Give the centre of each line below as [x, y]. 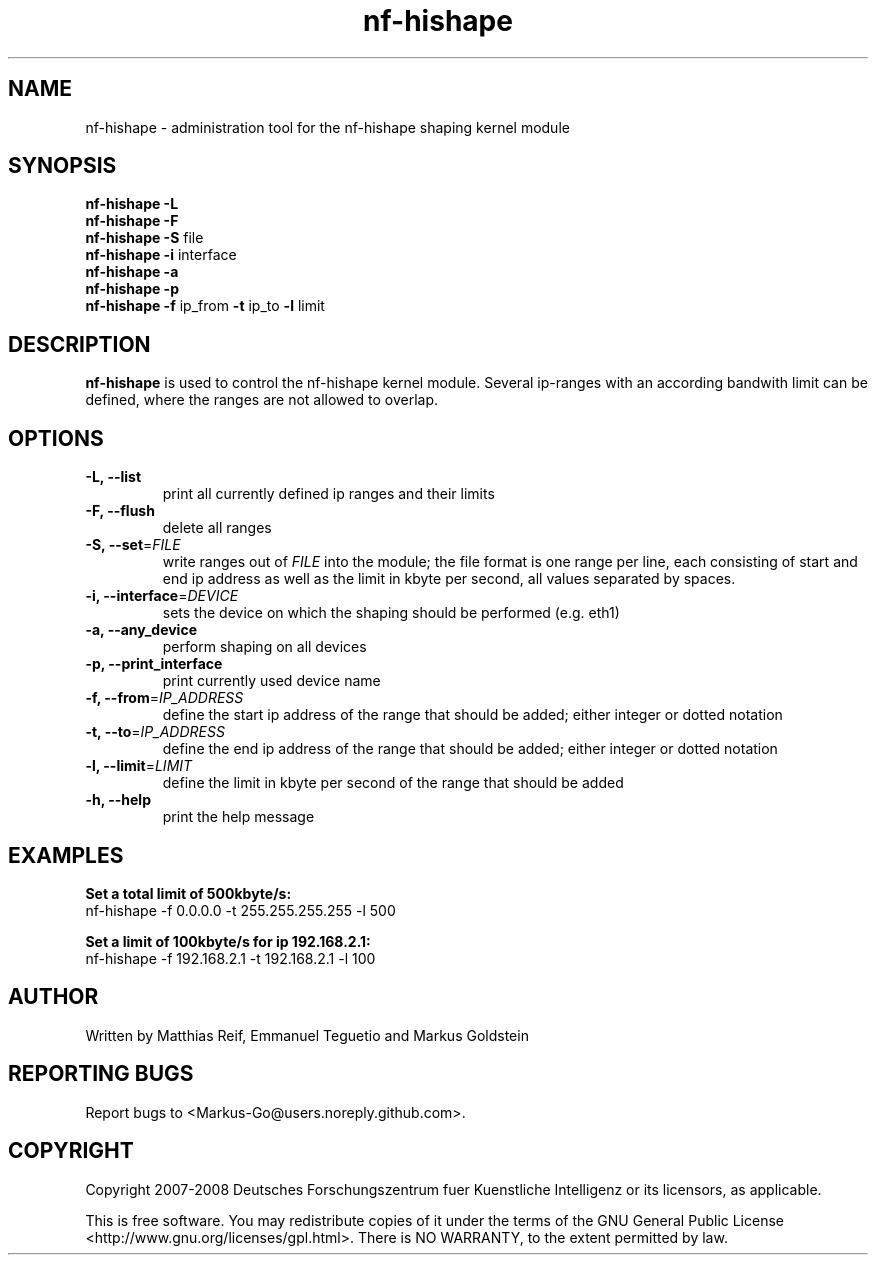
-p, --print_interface [154, 664]
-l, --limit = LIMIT [139, 766]
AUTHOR [53, 997]
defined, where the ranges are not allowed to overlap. [261, 400]
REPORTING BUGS [101, 1074]
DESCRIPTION [79, 344]
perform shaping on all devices [264, 647]
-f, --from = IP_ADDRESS [164, 698]
